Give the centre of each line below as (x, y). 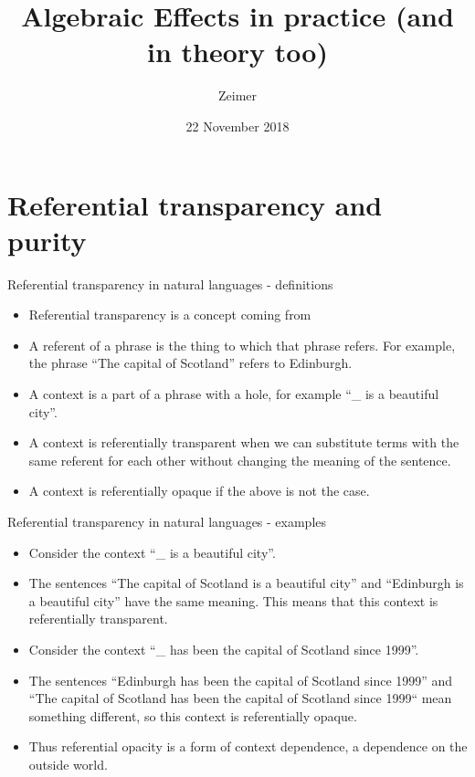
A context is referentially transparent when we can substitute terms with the (244, 442)
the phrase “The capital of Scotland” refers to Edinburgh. (190, 363)
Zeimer (237, 95)
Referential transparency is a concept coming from (170, 315)
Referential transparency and (195, 204)
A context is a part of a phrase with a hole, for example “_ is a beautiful (234, 394)
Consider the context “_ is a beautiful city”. (152, 552)
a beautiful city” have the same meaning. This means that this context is (233, 600)
